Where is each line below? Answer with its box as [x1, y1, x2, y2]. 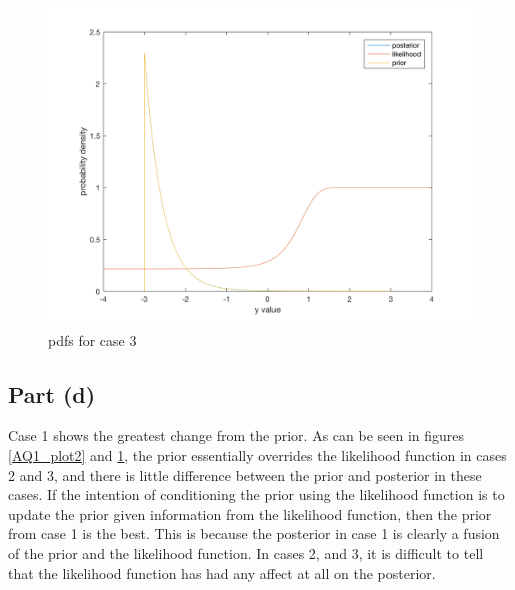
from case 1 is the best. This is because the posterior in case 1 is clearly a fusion [8, 523, 500, 544]
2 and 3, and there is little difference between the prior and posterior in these [8, 464, 482, 485]
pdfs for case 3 [48, 329, 137, 350]
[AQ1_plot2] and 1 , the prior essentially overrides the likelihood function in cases [8, 444, 507, 465]
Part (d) [8, 378, 96, 409]
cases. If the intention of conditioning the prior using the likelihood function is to [8, 484, 505, 505]
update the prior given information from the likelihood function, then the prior [8, 503, 492, 524]
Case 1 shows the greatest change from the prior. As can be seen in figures [8, 425, 465, 446]
